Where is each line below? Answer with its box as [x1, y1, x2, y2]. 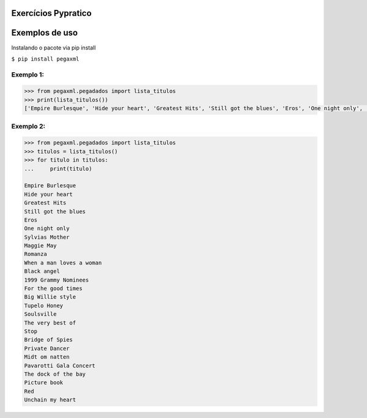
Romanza [24, 251, 47, 258]
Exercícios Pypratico [11, 8, 92, 18]
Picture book [24, 379, 64, 386]
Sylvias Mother [24, 233, 70, 241]
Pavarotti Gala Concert [24, 362, 96, 369]
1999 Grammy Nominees [24, 276, 89, 283]
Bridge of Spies [24, 337, 73, 343]
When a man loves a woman [24, 259, 102, 266]
